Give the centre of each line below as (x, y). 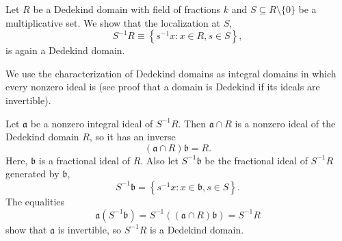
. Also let (159, 160)
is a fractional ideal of (84, 160)
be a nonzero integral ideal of (92, 123)
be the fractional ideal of (256, 160)
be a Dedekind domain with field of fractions (127, 9)
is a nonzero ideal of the (285, 123)
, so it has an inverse (132, 137)
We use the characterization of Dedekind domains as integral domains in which (171, 73)
